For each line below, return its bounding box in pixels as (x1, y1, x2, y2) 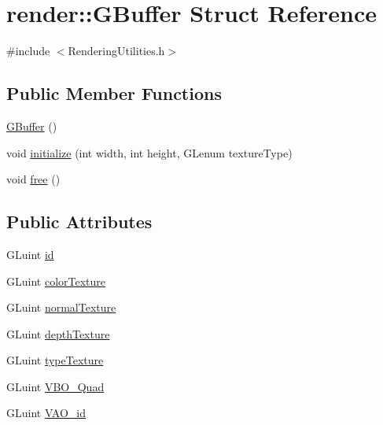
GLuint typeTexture (6, 352, 104, 368)
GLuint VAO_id (6, 405, 87, 421)
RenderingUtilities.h (68, 42, 165, 59)
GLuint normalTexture (6, 299, 116, 316)
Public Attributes (6, 209, 153, 234)
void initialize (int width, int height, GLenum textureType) (6, 144, 293, 161)
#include (6, 42, 50, 59)
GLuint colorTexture (6, 272, 106, 289)
